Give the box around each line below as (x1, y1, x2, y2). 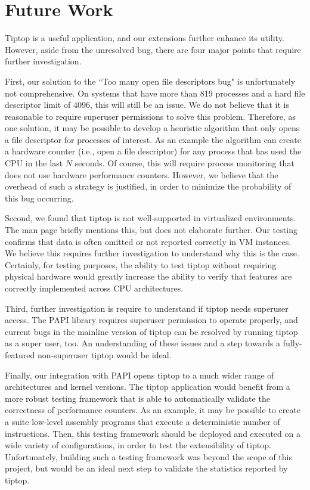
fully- (283, 337, 302, 349)
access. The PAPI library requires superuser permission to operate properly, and (5, 314, 298, 326)
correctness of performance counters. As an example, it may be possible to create (5, 404, 301, 416)
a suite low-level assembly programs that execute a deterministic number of (5, 415, 280, 427)
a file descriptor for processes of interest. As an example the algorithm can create (5, 133, 301, 145)
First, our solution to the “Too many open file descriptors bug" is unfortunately (5, 75, 296, 87)
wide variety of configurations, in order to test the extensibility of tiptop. (5, 439, 271, 451)
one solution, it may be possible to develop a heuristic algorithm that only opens (5, 122, 300, 134)
